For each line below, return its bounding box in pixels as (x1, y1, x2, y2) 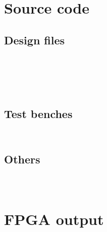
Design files (4, 32, 65, 47)
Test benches (4, 105, 73, 121)
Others (4, 151, 40, 167)
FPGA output (4, 209, 104, 229)
